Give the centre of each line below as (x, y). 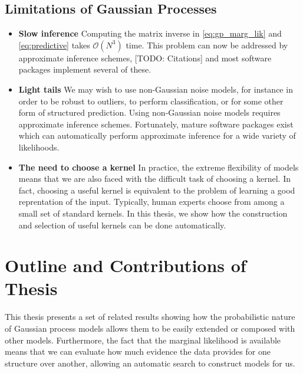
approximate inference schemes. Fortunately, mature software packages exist (156, 124)
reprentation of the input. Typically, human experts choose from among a (151, 202)
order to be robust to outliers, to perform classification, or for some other (151, 101)
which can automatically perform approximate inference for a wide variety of (157, 135)
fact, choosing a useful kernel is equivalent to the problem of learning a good (157, 190)
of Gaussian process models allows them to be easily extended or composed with (150, 328)
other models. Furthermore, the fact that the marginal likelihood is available (143, 340)
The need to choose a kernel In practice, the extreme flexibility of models (159, 167)
